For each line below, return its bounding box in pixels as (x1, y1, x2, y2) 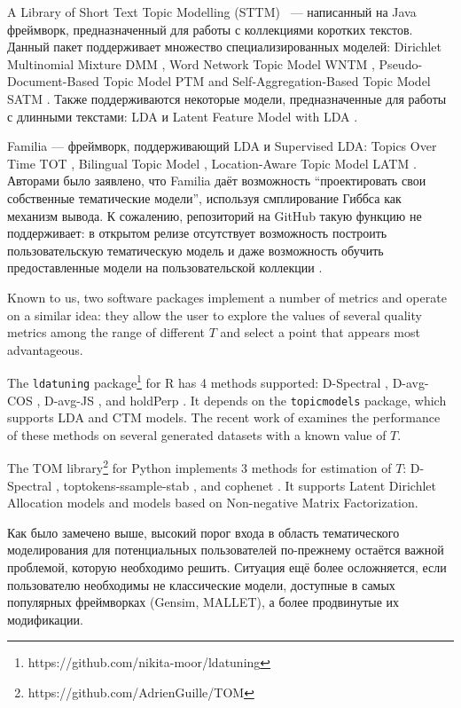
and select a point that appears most (220, 323, 420, 342)
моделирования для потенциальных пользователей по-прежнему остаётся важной (7, 540, 444, 559)
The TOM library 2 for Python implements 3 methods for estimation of (7, 456, 392, 477)
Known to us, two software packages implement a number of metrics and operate (7, 287, 447, 306)
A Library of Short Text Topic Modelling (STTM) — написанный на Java (7, 3, 417, 20)
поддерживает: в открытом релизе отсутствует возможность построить (7, 224, 387, 242)
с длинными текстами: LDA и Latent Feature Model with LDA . (7, 106, 358, 125)
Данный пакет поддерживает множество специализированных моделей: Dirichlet (7, 37, 441, 56)
